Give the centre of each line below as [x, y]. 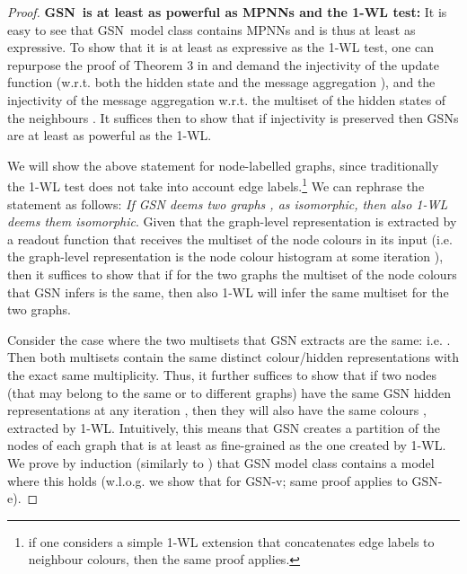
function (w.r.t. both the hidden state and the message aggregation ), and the [221, 82]
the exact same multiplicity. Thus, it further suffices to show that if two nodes [222, 374]
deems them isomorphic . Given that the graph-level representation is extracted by [232, 221]
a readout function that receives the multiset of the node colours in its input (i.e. [230, 238]
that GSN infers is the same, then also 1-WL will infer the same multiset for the [228, 291]
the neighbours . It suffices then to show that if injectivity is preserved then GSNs [233, 117]
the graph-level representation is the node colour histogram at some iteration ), [225, 256]
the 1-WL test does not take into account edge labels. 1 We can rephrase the [216, 185]
